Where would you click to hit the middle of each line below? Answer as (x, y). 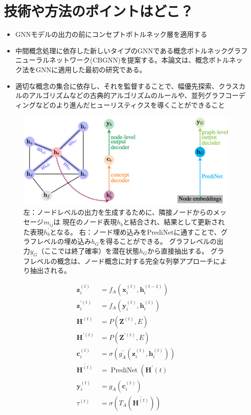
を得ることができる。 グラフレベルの (158, 241)
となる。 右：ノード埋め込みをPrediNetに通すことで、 (135, 231)
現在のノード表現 (89, 222)
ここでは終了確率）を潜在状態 (92, 250)
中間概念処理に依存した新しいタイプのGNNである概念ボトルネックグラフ (132, 50)
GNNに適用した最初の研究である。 (91, 69)
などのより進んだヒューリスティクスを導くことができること (130, 104)
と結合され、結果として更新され (174, 222)
